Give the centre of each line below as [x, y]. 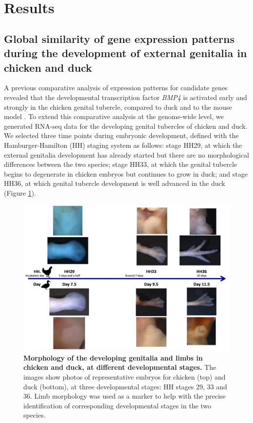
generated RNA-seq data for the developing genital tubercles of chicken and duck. [126, 126]
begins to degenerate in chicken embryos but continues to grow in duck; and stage [126, 173]
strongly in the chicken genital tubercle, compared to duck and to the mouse [118, 107]
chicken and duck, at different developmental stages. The [120, 367]
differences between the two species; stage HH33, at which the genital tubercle [121, 164]
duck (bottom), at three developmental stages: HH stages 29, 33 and [125, 386]
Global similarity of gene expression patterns [119, 38]
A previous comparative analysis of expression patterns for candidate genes [116, 88]
